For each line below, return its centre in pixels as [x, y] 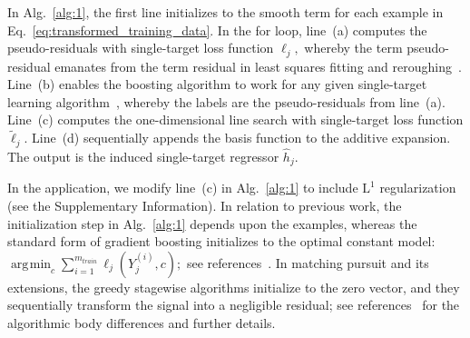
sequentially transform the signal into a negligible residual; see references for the [234, 305]
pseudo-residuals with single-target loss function [141, 48]
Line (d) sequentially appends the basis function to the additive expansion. [241, 138]
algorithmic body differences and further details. [142, 322]
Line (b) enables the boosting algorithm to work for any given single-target [217, 84]
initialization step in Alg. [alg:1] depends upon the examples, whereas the [212, 223]
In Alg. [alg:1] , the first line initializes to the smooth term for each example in [225, 12]
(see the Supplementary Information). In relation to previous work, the [205, 205]
